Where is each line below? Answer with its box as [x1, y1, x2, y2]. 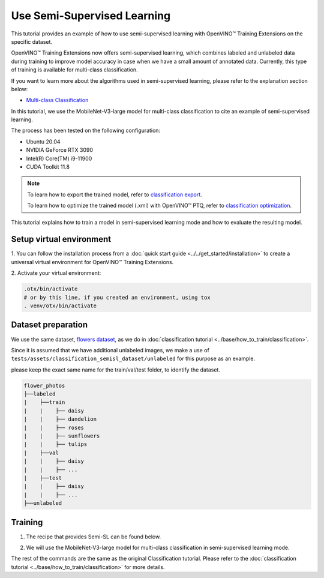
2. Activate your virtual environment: [11, 269, 101, 277]
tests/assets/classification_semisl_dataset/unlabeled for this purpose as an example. [11, 355, 256, 363]
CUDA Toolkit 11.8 [26, 163, 70, 170]
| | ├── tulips [23, 441, 88, 448]
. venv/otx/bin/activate [23, 303, 97, 309]
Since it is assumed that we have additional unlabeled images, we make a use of [11, 346, 209, 354]
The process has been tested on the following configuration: [11, 127, 161, 134]
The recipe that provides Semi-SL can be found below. [26, 533, 161, 540]
